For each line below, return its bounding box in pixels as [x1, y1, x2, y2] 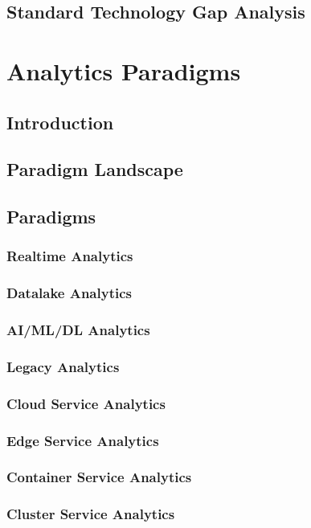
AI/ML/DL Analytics [6, 320, 150, 340]
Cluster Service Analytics [6, 504, 175, 524]
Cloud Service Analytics [6, 393, 166, 413]
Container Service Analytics [6, 467, 192, 487]
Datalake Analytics [6, 283, 132, 303]
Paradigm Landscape [6, 157, 183, 182]
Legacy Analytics [6, 356, 120, 376]
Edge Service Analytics [6, 430, 159, 450]
